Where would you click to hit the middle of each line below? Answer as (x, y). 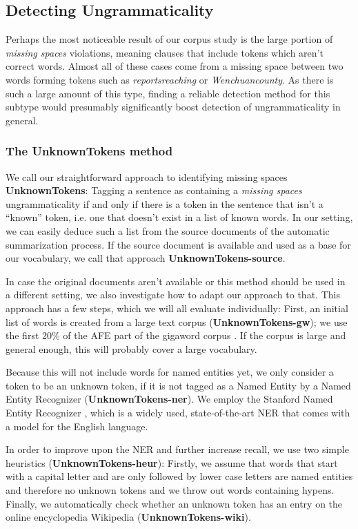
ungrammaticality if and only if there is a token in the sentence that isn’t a (165, 203)
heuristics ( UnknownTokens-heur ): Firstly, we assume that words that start (172, 462)
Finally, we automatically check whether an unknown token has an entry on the (174, 503)
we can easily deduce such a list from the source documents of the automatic (168, 230)
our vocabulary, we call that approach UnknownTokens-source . (146, 258)
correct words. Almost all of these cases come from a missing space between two (175, 66)
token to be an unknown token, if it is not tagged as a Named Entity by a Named (178, 385)
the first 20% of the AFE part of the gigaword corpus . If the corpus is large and (176, 335)
